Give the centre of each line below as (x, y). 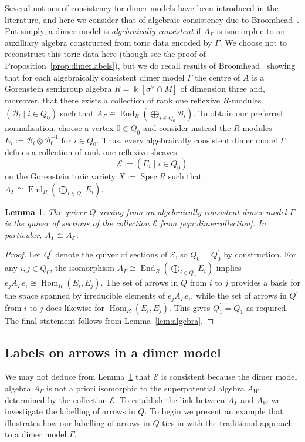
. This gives (190, 307)
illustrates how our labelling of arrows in (77, 422)
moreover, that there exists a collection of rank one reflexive (113, 100)
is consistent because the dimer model (229, 376)
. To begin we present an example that (214, 411)
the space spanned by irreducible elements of (85, 295)
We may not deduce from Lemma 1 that (78, 376)
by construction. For (260, 254)
